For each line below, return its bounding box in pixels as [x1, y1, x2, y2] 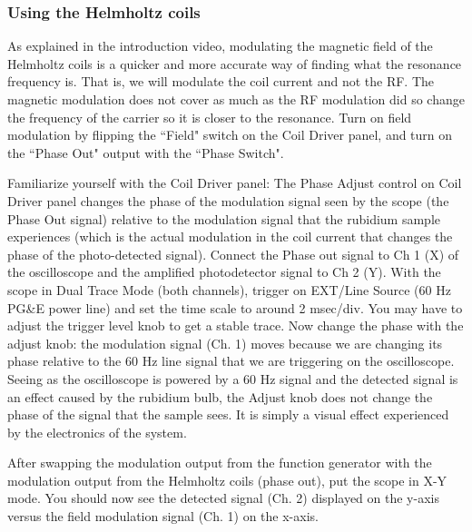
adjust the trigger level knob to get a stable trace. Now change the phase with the [7, 316, 464, 335]
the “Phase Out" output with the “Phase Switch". [7, 143, 284, 162]
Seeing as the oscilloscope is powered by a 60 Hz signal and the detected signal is [7, 369, 458, 388]
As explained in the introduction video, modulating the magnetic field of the [7, 36, 433, 55]
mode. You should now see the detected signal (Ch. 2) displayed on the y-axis [7, 488, 439, 507]
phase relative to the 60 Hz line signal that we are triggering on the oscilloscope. [7, 351, 455, 370]
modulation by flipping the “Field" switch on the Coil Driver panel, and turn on [7, 125, 453, 144]
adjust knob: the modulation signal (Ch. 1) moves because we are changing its [7, 333, 443, 352]
